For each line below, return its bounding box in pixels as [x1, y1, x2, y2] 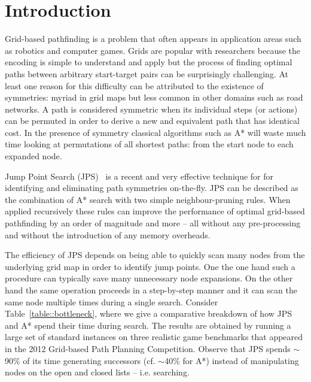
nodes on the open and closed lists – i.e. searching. [5, 366, 190, 378]
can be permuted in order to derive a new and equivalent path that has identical [5, 114, 300, 127]
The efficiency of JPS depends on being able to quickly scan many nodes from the [5, 248, 305, 261]
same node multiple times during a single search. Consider [5, 295, 218, 308]
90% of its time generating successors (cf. [5, 354, 155, 366]
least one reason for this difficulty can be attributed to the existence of [5, 79, 264, 92]
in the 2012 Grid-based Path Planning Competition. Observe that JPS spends [5, 342, 291, 354]
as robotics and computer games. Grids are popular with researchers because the [5, 44, 301, 56]
